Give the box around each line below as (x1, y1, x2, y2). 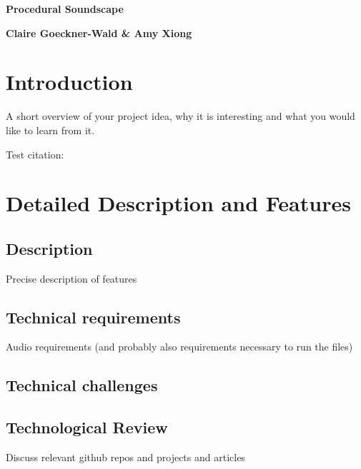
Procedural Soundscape (6, 1, 124, 16)
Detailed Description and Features (6, 188, 351, 218)
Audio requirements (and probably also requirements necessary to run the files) (6, 339, 353, 354)
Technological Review (6, 416, 168, 438)
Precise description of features (6, 271, 137, 286)
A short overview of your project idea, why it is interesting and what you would (6, 109, 355, 123)
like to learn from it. (6, 122, 95, 137)
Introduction (6, 67, 133, 96)
